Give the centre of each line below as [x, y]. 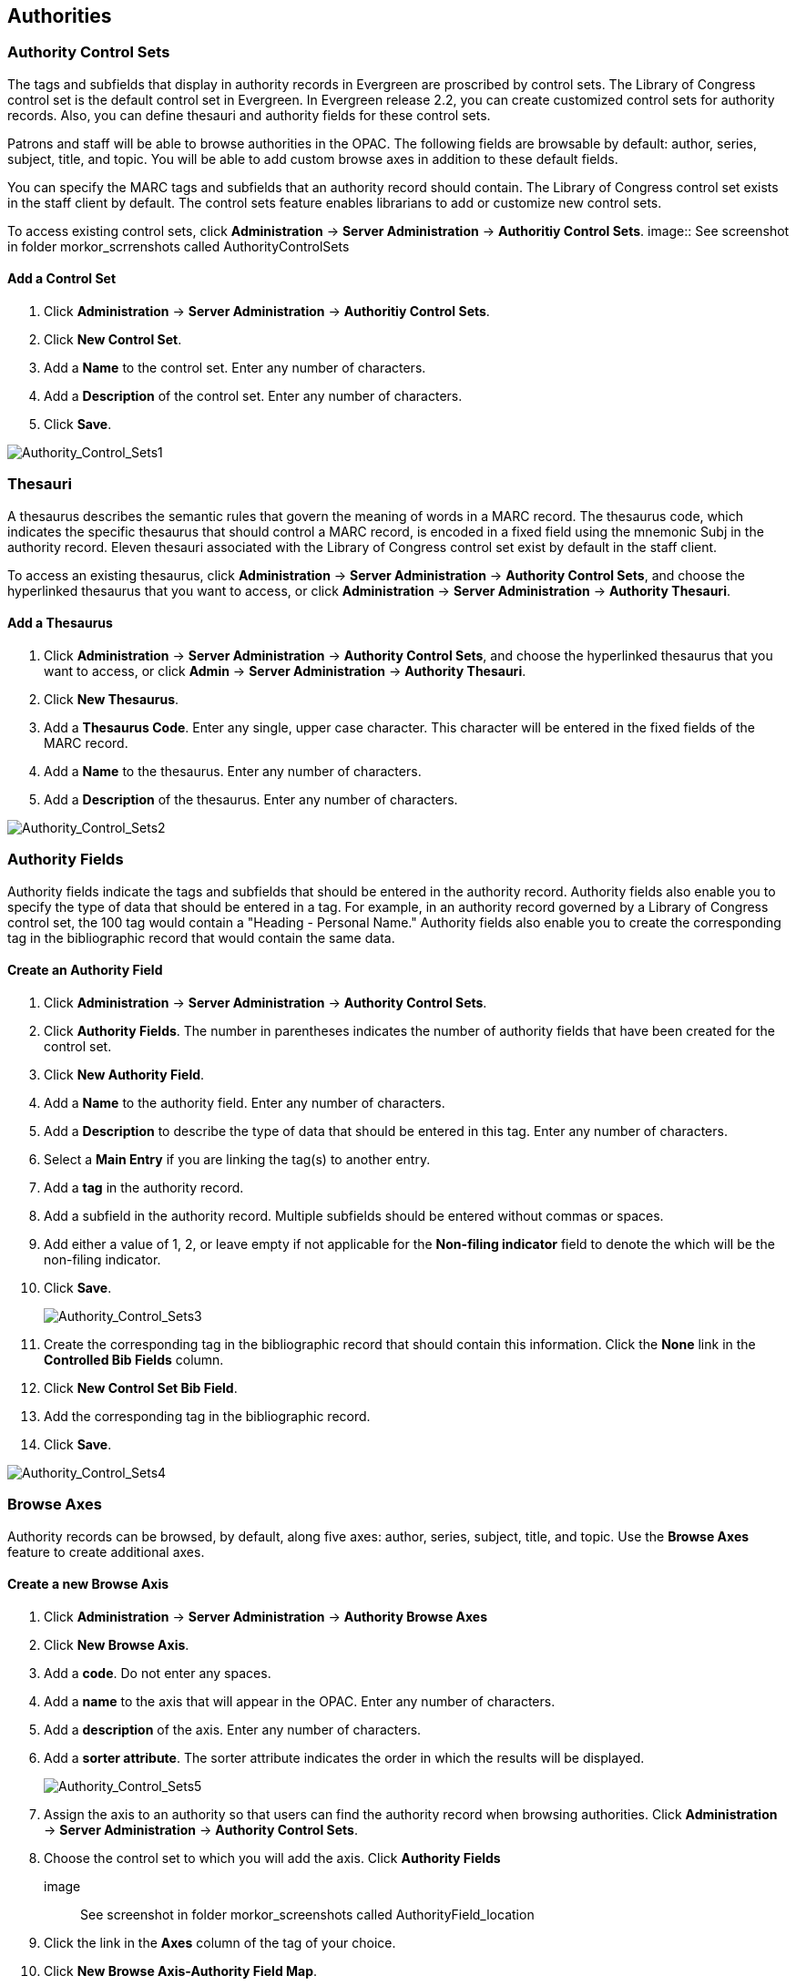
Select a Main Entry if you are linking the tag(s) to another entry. [237, 1159]
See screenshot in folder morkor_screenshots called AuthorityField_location [307, 1914]
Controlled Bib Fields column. [134, 1359]
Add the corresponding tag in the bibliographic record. [207, 1416]
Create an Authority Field [85, 970]
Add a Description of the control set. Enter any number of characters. [253, 396]
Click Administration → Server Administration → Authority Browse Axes [266, 1616]
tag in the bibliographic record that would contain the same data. [201, 937]
